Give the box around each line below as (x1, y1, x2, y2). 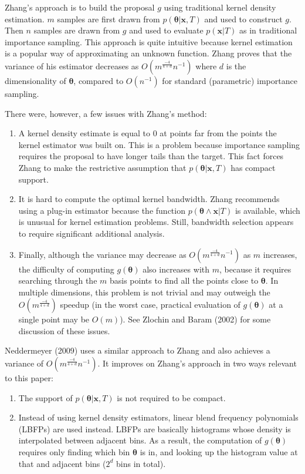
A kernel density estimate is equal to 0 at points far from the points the (18, 127, 277, 139)
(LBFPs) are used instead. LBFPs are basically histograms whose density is (18, 422, 291, 435)
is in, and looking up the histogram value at (140, 446, 298, 458)
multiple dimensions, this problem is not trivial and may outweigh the (18, 285, 270, 298)
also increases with (143, 263, 209, 275)
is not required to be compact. (117, 391, 226, 404)
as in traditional (239, 24, 297, 36)
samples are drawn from (33, 24, 120, 36)
